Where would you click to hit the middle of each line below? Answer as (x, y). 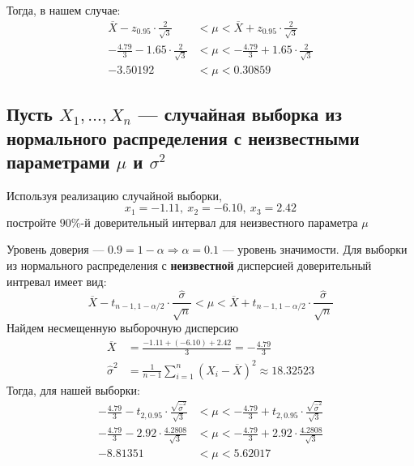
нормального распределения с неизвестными (183, 137)
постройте (32, 222)
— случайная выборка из (240, 114)
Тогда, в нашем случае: (64, 10)
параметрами (58, 161)
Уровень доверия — (55, 249)
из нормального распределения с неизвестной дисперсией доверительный (189, 265)
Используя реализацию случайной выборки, (114, 195)
